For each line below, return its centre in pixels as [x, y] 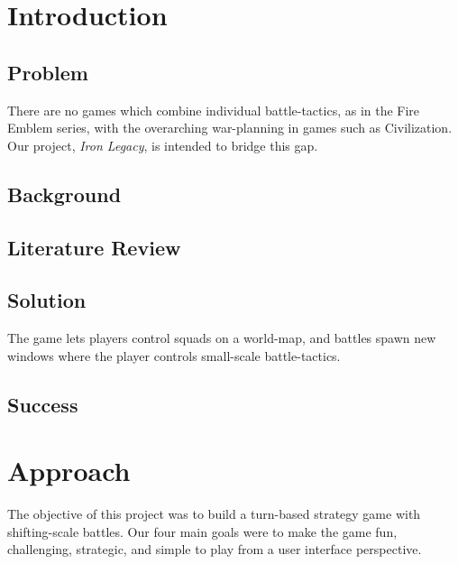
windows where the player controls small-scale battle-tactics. [174, 355]
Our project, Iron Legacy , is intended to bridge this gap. [163, 145]
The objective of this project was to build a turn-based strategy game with [214, 514]
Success [43, 404]
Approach [69, 471]
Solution [47, 300]
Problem [48, 72]
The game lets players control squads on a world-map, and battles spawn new [222, 338]
